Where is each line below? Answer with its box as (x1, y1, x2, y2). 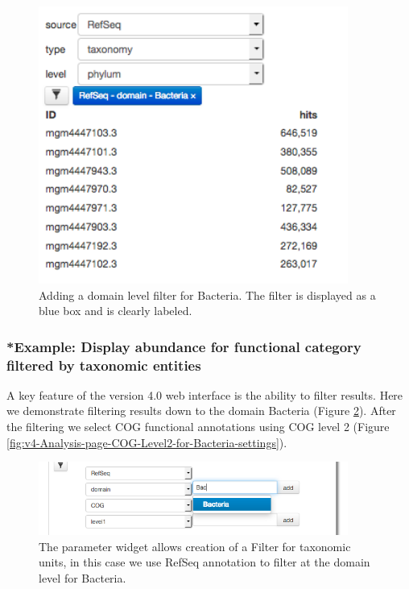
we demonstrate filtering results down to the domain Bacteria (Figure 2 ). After (6, 402, 396, 419)
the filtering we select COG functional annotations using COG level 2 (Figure (6, 418, 390, 435)
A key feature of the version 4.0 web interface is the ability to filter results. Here (6, 386, 403, 403)
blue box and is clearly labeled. (39, 302, 192, 319)
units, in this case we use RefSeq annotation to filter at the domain (39, 554, 370, 570)
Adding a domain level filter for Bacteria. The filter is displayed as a (39, 286, 376, 303)
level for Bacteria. (39, 569, 126, 586)
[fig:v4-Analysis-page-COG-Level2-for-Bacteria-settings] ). (6, 433, 287, 450)
